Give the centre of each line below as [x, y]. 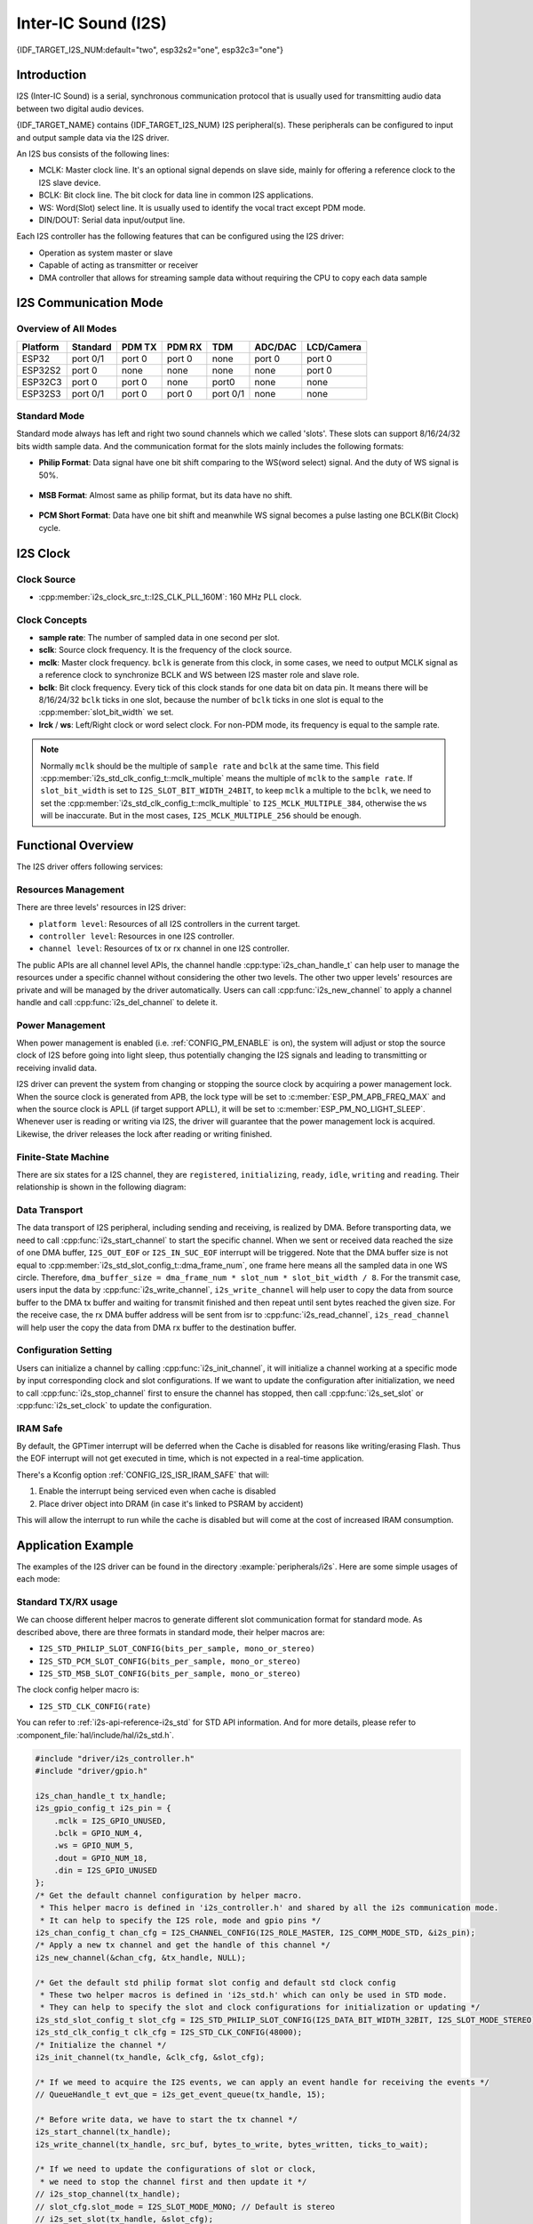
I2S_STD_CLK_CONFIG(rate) [95, 1706]
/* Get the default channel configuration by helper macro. [169, 1895]
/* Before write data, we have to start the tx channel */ [166, 2119]
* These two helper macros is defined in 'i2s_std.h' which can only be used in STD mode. [244, 1994]
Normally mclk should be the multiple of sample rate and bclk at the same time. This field [210, 766]
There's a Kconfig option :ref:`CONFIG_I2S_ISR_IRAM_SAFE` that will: [143, 1475]
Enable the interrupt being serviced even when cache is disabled [157, 1491]
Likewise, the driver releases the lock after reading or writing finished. [144, 1133]
